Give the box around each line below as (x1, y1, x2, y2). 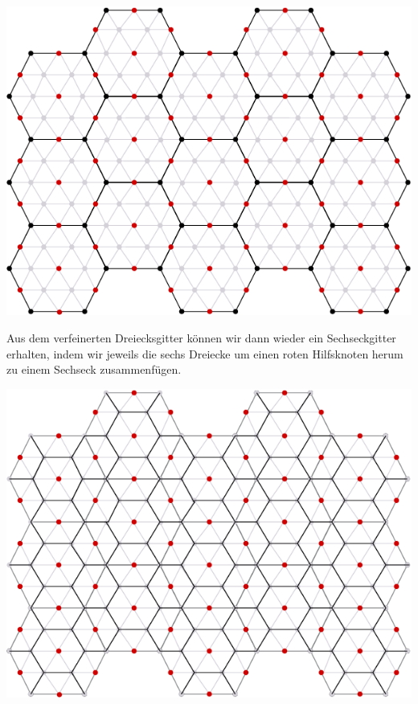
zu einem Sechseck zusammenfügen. (6, 361, 182, 378)
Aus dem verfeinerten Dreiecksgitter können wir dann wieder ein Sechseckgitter (6, 329, 396, 346)
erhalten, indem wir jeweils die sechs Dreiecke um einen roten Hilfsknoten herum (6, 345, 404, 362)
